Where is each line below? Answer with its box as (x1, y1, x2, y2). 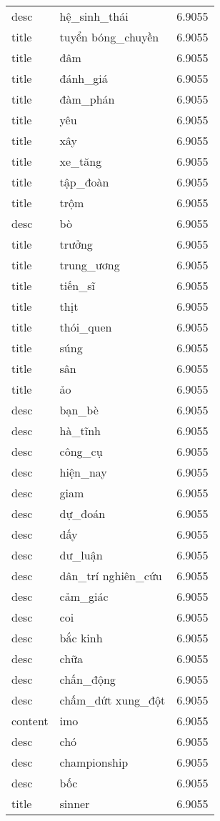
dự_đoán (59, 505, 106, 522)
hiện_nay (59, 464, 107, 480)
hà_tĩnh (59, 422, 101, 439)
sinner (59, 795, 90, 812)
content (11, 712, 49, 729)
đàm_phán (59, 91, 115, 107)
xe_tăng (59, 153, 102, 169)
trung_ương (59, 257, 120, 273)
